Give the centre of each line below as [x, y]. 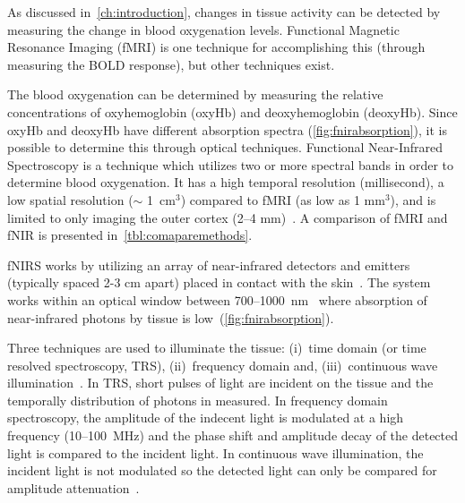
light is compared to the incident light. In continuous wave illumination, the [215, 452]
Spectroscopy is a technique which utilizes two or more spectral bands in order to [230, 164]
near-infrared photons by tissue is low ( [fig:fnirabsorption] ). [171, 317]
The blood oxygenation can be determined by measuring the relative [195, 94]
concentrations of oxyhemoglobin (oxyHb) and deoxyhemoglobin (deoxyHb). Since [232, 111]
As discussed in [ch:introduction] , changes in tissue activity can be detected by [224, 12]
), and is [413, 199]
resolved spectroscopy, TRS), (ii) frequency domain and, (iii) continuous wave [223, 365]
